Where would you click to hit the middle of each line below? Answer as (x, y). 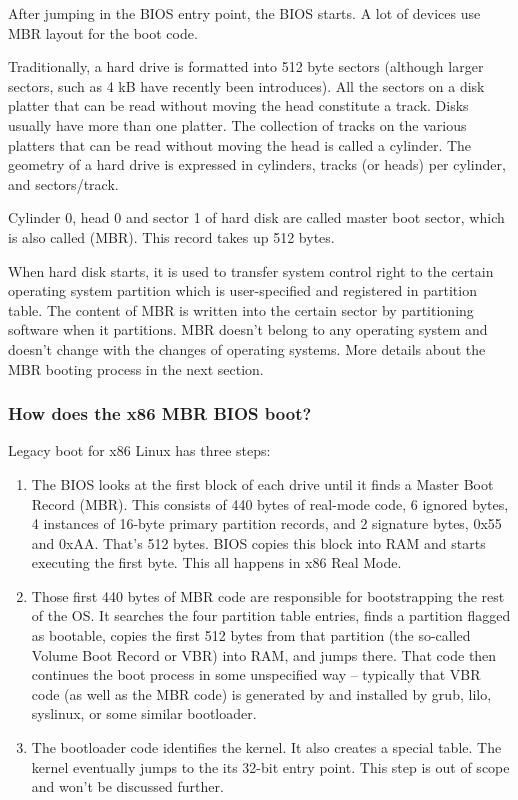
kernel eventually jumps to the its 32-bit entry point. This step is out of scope (270, 766)
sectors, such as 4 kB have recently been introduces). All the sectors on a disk (246, 85)
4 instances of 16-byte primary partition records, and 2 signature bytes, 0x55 (266, 523)
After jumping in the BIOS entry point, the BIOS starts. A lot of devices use (244, 13)
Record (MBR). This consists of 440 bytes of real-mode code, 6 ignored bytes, (270, 503)
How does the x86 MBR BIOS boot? (160, 413)
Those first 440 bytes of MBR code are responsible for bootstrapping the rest (268, 595)
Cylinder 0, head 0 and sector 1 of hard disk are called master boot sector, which (256, 217)
